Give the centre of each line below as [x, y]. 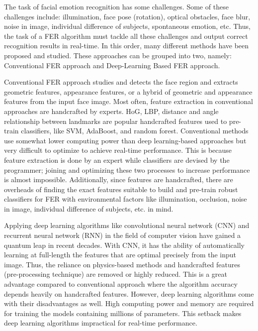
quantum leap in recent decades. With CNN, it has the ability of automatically [124, 245]
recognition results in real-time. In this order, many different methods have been [127, 46]
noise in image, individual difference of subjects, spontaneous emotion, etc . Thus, [127, 26]
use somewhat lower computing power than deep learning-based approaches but [125, 140]
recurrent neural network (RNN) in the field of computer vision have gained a [123, 235]
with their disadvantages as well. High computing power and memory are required [129, 303]
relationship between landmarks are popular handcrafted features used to [116, 121]
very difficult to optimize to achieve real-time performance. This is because [118, 150]
